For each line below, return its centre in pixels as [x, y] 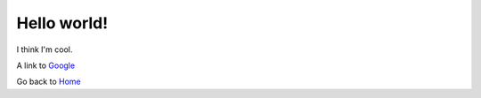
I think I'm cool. [45, 49]
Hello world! [62, 23]
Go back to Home [49, 82]
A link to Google [46, 65]
